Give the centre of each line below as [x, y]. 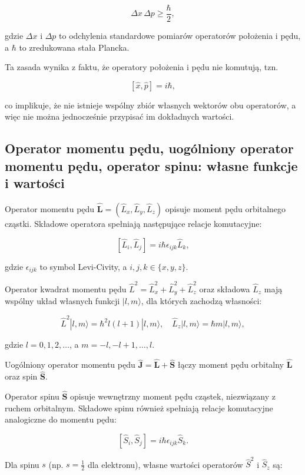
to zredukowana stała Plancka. [74, 47]
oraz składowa [225, 288]
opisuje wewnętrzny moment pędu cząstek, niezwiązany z [173, 396]
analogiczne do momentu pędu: [61, 419]
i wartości [35, 183]
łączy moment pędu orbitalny [231, 365]
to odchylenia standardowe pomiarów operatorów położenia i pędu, [180, 36]
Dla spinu [22, 464]
